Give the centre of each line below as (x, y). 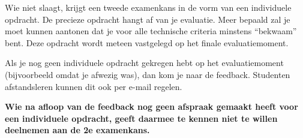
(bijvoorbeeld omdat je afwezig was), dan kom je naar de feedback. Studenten (148, 74)
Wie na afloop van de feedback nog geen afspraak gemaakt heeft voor (151, 106)
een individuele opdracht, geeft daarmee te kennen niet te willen (141, 118)
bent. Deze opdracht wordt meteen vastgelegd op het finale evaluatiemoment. (147, 42)
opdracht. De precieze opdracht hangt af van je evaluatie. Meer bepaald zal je (148, 19)
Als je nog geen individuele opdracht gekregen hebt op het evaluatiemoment (144, 63)
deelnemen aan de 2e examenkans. (77, 130)
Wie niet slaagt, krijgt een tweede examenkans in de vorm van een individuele (148, 7)
